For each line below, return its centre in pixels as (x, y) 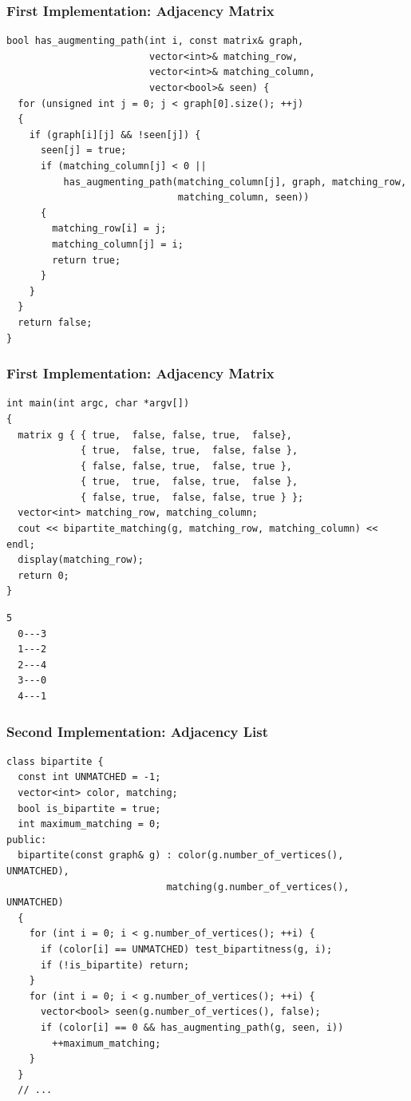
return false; (55, 322)
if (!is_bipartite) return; (115, 965)
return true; (87, 260)
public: (27, 840)
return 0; (43, 575)
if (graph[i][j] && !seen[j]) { (115, 135)
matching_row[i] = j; (109, 229)
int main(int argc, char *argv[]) (98, 404)
